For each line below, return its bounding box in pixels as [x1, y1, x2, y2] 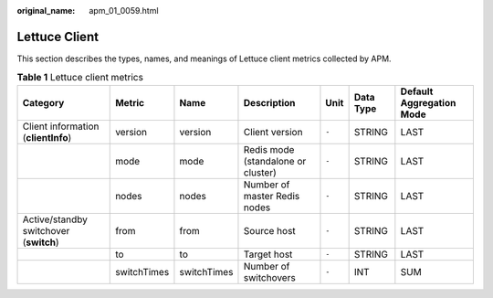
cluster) [243, 165, 278, 178]
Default [400, 85, 434, 98]
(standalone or [243, 154, 307, 167]
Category [22, 96, 65, 109]
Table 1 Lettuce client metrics [16, 71, 143, 84]
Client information [22, 120, 100, 133]
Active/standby [22, 213, 89, 226]
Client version [243, 125, 303, 138]
